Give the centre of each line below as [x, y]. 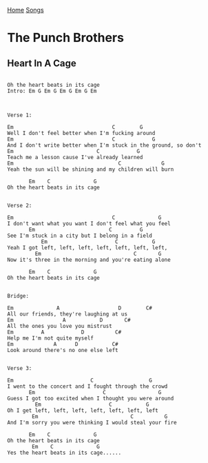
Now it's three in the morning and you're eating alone [89, 260]
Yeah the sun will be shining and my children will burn [91, 169]
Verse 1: [20, 115]
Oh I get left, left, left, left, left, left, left [83, 411]
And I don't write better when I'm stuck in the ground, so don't [104, 145]
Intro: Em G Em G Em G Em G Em [52, 91]
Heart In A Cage [42, 63]
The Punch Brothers [65, 38]
